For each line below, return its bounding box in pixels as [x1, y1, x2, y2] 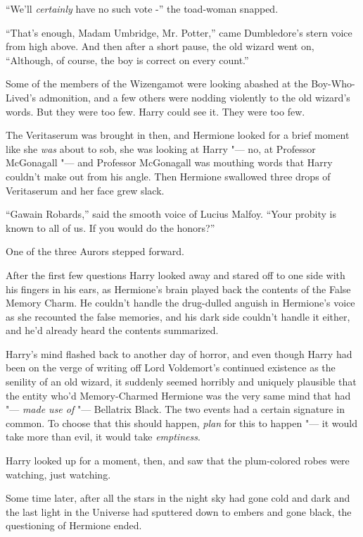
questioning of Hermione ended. [6, 518, 142, 533]
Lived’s [6, 89, 37, 104]
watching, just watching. [6, 467, 111, 481]
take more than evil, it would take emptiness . [6, 429, 200, 444]
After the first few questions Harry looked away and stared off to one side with [6, 267, 345, 282]
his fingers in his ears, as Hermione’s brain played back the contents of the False [6, 281, 351, 296]
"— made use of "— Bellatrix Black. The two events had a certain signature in [6, 402, 345, 416]
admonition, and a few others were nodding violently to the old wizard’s [39, 89, 350, 104]
